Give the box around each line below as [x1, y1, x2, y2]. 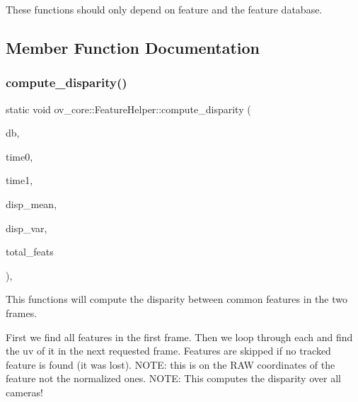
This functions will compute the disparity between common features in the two [6, 292, 347, 306]
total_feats [6, 244, 54, 259]
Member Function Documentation [6, 36, 260, 58]
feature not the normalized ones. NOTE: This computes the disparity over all [6, 371, 341, 386]
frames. [6, 305, 37, 320]
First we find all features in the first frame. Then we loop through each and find [6, 329, 353, 344]
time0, [6, 149, 33, 163]
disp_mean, [6, 196, 57, 211]
